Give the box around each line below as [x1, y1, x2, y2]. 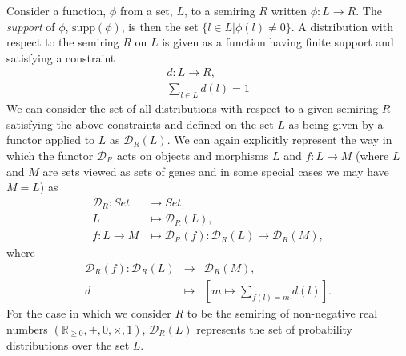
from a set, [119, 2, 173, 18]
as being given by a [288, 115, 384, 132]
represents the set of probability [196, 320, 352, 337]
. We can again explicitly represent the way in [167, 131, 392, 148]
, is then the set [121, 18, 199, 34]
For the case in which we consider [6, 305, 171, 321]
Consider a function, [6, 2, 107, 18]
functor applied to [6, 131, 95, 148]
